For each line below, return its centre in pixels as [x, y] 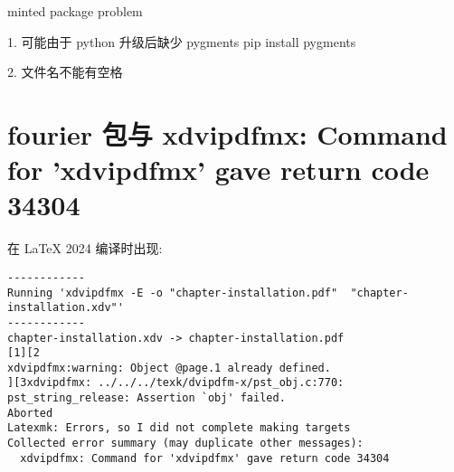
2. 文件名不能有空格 [65, 72]
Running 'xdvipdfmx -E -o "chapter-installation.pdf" [173, 293]
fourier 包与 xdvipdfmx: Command [227, 133]
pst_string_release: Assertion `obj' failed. [147, 398]
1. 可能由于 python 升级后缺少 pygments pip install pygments [182, 41]
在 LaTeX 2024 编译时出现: [85, 248]
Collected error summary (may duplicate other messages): [185, 444]
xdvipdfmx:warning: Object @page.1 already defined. [169, 368]
